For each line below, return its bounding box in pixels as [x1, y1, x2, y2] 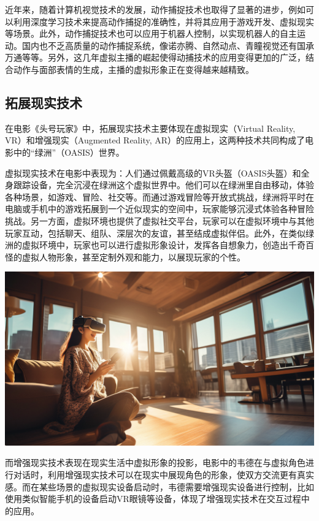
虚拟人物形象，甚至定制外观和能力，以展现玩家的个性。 [21, 250, 245, 263]
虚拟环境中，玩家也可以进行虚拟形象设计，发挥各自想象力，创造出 [21, 238, 288, 251]
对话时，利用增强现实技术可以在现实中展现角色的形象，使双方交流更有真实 [13, 468, 314, 481]
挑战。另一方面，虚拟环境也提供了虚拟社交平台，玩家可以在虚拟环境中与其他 [5, 214, 314, 227]
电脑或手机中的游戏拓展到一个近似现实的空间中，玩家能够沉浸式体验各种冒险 [5, 202, 314, 215]
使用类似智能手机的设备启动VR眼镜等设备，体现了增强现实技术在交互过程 [5, 492, 301, 505]
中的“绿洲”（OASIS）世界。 [13, 145, 125, 158]
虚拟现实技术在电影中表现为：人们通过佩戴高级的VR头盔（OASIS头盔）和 [5, 166, 301, 179]
